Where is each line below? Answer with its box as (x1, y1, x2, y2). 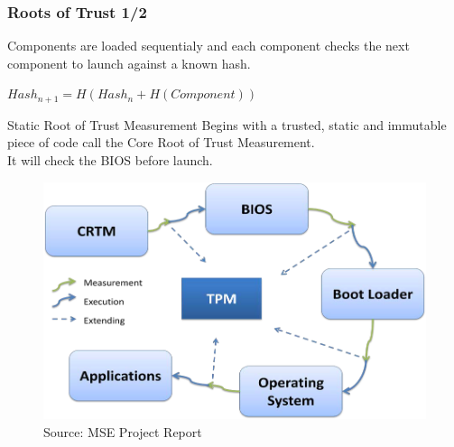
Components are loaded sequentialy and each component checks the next (7, 36, 410, 55)
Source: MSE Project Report (43, 423, 202, 442)
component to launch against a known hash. (7, 53, 251, 72)
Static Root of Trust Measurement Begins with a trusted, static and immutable (7, 115, 447, 134)
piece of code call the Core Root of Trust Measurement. (7, 133, 315, 152)
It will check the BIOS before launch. (7, 151, 213, 170)
